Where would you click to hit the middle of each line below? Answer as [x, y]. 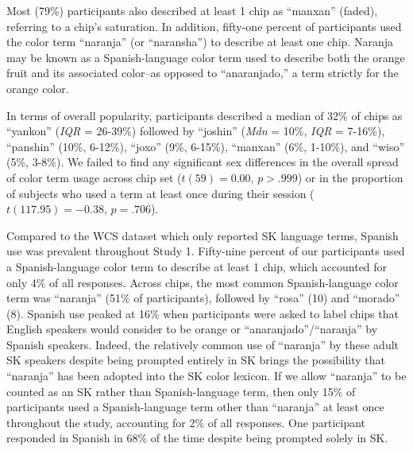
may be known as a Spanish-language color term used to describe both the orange [206, 57]
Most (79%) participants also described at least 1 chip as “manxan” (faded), [192, 10]
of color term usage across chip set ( [94, 177]
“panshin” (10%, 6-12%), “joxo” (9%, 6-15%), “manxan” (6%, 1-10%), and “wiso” [206, 146]
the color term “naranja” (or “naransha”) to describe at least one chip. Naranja [200, 42]
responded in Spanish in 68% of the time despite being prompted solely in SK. [197, 438]
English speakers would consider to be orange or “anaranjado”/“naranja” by [192, 329]
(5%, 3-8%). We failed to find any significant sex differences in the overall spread [203, 162]
